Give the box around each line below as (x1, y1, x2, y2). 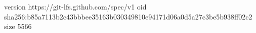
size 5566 (4, 21, 32, 31)
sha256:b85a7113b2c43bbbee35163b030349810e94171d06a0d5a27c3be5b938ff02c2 (4, 11, 252, 21)
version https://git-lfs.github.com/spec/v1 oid (4, 1, 147, 11)
